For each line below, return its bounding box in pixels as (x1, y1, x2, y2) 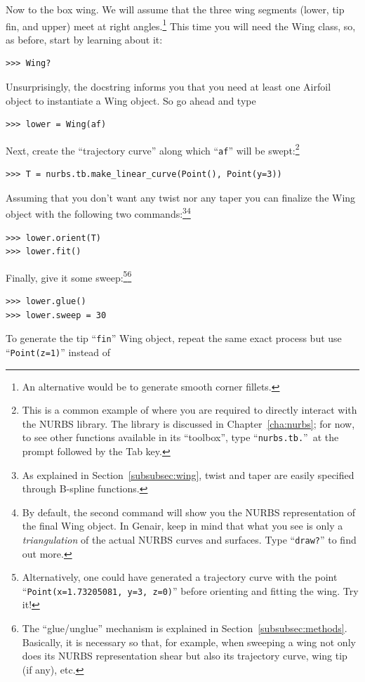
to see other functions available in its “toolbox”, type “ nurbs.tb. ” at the (22, 430, 339, 445)
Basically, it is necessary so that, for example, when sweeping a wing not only (22, 634, 356, 649)
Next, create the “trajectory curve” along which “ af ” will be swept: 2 (6, 140, 300, 157)
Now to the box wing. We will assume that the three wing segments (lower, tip (6, 2, 345, 16)
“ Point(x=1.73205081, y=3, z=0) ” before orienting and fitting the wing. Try (22, 583, 359, 598)
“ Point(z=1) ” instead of (6, 344, 111, 359)
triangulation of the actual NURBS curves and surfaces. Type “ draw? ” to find (22, 532, 357, 546)
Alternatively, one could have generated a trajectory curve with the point (22, 570, 338, 584)
